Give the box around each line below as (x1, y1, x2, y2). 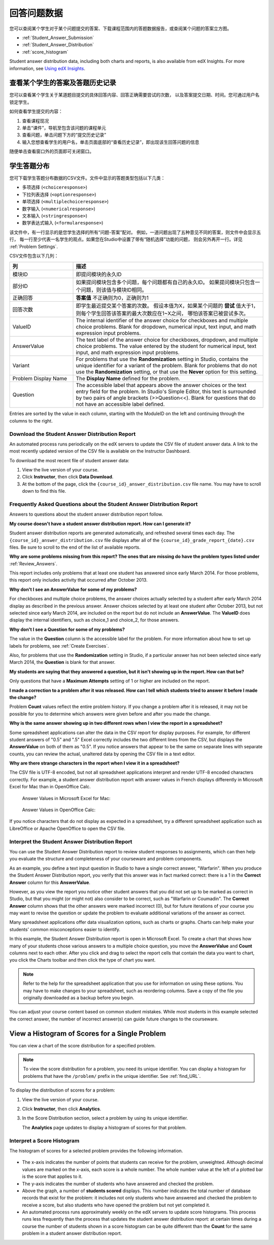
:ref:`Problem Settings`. (9, 243, 58, 249)
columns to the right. (9, 418, 53, 424)
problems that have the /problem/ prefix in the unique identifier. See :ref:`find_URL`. (23, 1073, 201, 1079)
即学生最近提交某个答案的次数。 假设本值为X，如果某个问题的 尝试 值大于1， (76, 302, 259, 309)
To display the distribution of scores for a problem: (9, 1087, 115, 1093)
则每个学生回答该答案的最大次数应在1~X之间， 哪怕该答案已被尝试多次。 (76, 310, 249, 317)
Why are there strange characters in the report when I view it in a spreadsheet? (9, 760, 180, 767)
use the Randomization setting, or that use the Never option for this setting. (76, 368, 258, 375)
